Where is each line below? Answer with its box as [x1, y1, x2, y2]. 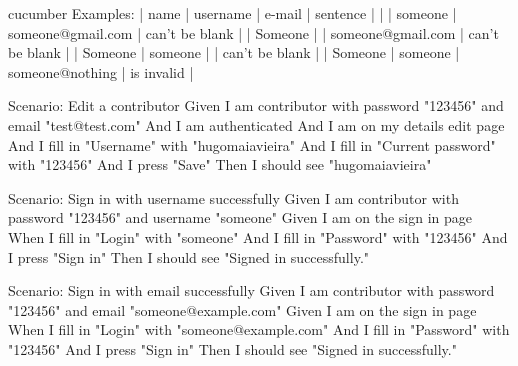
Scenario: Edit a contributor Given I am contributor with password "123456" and [8, 95, 504, 116]
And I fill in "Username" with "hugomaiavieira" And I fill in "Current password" [8, 134, 496, 155]
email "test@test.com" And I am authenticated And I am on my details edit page [8, 114, 505, 135]
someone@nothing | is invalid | [8, 61, 194, 82]
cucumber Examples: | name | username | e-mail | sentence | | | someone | [8, 3, 457, 23]
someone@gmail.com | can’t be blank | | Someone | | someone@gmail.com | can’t [8, 22, 499, 43]
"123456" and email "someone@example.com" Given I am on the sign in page [8, 299, 477, 320]
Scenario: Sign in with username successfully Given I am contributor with [8, 187, 459, 208]
